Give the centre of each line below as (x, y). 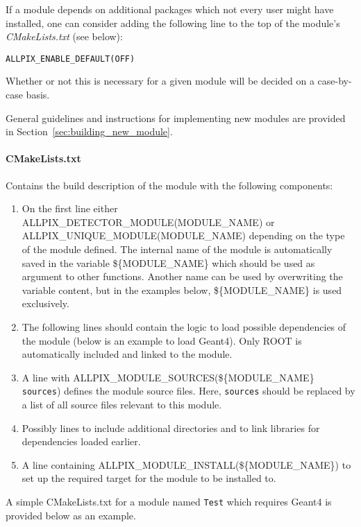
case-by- (335, 81)
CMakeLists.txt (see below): (64, 36)
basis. (38, 95)
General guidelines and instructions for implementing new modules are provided (176, 118)
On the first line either (70, 208)
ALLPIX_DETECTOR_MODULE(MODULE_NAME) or (148, 222)
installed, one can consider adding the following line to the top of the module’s (173, 23)
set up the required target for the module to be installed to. (149, 478)
